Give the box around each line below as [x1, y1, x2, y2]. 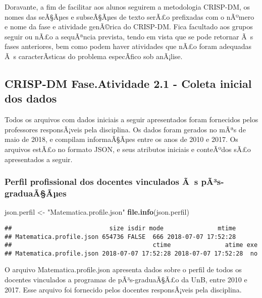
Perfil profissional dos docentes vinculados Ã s [5, 175, 198, 188]
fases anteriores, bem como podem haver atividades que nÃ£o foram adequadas [5, 41, 251, 52]
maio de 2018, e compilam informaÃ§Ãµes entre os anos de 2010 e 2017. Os [5, 134, 238, 144]
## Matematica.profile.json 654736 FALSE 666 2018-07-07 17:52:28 [5, 233, 236, 240]
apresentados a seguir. [5, 154, 73, 164]
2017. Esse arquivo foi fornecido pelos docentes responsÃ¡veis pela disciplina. [5, 284, 242, 294]
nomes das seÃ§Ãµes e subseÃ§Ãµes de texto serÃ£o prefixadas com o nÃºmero [5, 11, 254, 22]
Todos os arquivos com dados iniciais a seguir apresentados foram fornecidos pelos [5, 114, 258, 125]
